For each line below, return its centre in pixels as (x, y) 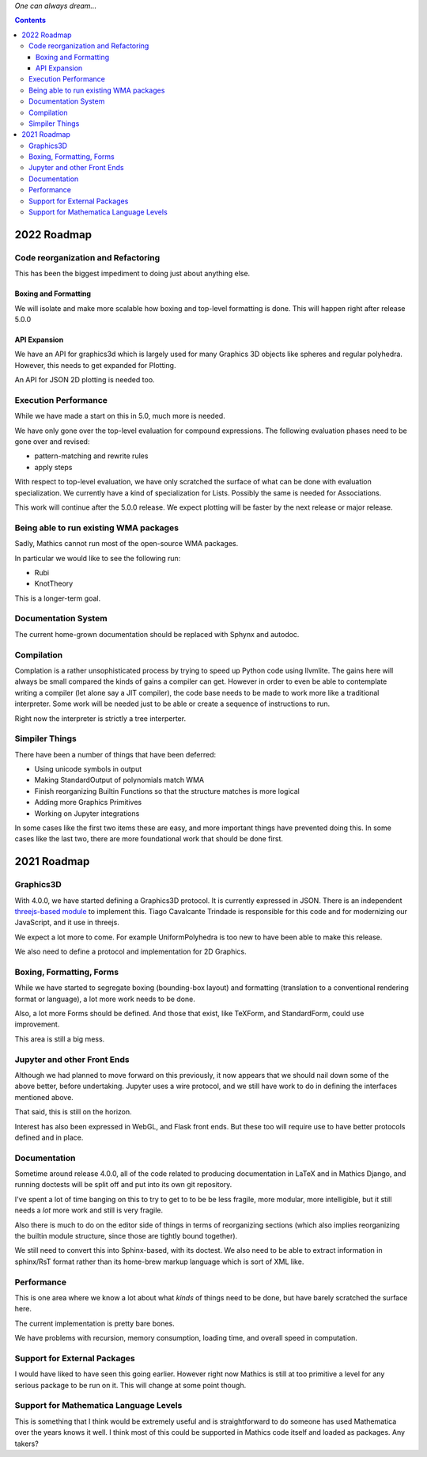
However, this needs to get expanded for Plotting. (95, 365)
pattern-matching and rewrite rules (91, 456)
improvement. (37, 1024)
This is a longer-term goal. (58, 598)
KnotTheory (54, 584)
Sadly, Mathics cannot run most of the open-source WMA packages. (127, 544)
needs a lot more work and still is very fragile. (89, 1210)
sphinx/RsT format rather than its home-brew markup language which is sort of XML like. (159, 1262)
